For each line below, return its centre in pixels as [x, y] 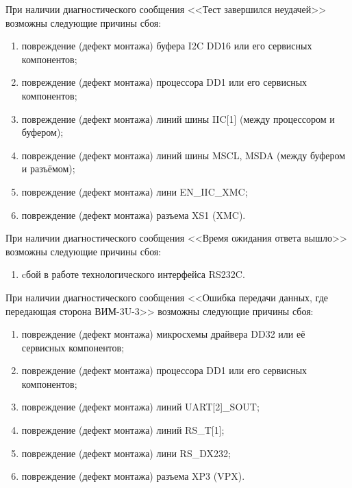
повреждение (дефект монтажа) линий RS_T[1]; [123, 430]
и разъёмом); [48, 169]
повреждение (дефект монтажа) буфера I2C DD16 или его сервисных [167, 46]
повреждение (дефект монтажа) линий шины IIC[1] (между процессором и [178, 118]
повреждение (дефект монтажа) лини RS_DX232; [126, 453]
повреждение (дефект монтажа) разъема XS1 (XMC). [134, 214]
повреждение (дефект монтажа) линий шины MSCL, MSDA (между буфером [184, 155]
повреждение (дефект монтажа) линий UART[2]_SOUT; [140, 407]
